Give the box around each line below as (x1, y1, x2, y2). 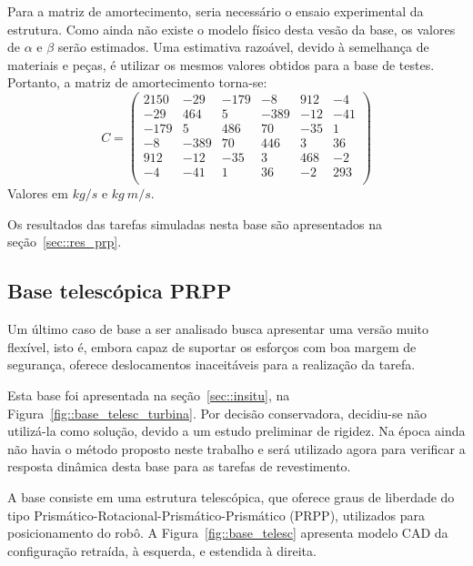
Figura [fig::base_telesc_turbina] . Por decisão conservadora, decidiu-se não (7, 403, 428, 422)
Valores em (7, 184, 68, 203)
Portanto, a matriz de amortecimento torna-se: (7, 73, 267, 92)
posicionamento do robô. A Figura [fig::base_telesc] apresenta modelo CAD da (7, 523, 448, 542)
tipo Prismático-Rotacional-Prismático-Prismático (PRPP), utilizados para (7, 505, 426, 524)
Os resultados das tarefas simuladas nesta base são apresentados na (7, 214, 383, 233)
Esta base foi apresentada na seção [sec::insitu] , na (7, 386, 290, 405)
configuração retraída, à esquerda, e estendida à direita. (7, 541, 317, 560)
